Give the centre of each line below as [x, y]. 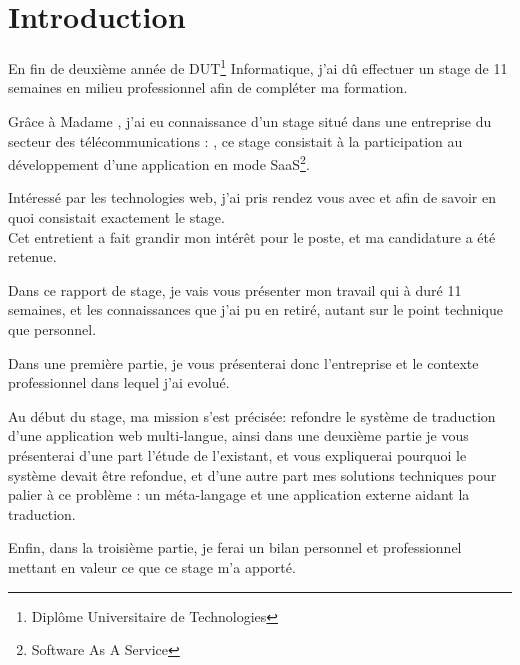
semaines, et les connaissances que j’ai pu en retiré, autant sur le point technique [255, 309]
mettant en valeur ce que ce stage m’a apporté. [152, 566]
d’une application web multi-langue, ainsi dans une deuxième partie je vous [238, 435]
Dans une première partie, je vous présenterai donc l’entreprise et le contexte [243, 362]
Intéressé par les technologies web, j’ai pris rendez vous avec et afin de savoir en [252, 197]
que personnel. [52, 328]
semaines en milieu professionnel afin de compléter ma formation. [208, 87]
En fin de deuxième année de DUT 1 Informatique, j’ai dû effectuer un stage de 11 [258, 66]
